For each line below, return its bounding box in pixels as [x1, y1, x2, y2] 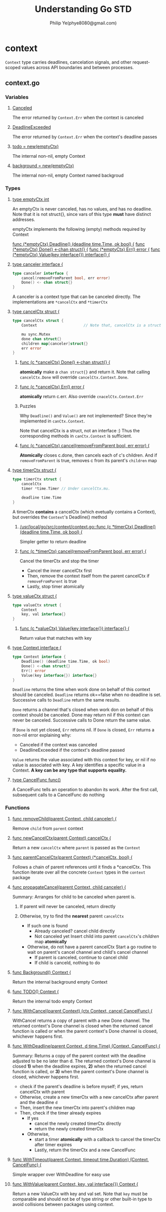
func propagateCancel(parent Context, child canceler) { [12, 884, 126, 890]
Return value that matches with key [19, 635, 92, 641]
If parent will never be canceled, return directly [19, 903, 115, 909]
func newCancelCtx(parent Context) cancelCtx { [12, 835, 111, 841]
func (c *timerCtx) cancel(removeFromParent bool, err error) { [19, 548, 147, 554]
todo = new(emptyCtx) [12, 143, 59, 150]
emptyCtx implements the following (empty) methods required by [12, 226, 146, 232]
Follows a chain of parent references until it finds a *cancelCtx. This [12, 864, 151, 870]
